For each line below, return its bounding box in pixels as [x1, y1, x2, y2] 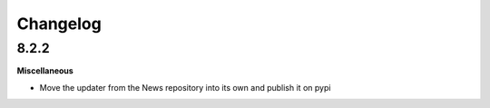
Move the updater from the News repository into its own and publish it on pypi [39, 82, 331, 93]
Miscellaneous [16, 65, 74, 76]
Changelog [16, 14, 102, 34]
